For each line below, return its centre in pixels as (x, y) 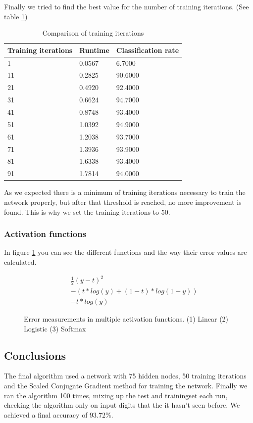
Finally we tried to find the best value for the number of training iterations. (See (126, 6)
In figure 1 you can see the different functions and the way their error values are (126, 252)
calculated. (20, 261)
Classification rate (148, 50)
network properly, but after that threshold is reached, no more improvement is (123, 202)
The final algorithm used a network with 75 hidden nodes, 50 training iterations (125, 376)
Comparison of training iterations (93, 33)
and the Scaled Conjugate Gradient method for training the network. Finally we (126, 385)
